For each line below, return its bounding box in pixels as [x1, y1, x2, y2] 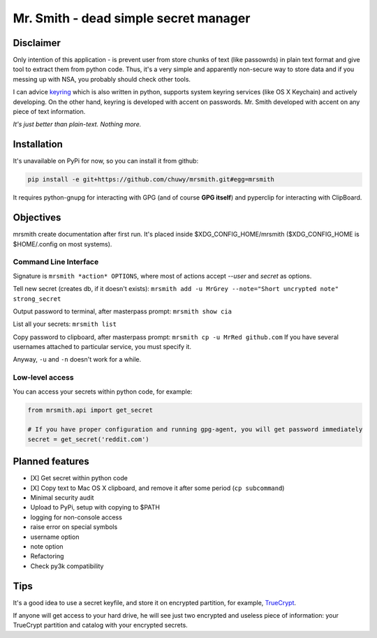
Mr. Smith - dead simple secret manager [13, 10, 251, 26]
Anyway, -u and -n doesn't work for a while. [13, 355, 142, 364]
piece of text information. [13, 107, 86, 116]
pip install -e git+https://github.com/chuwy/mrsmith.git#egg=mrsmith [27, 175, 275, 184]
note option [30, 542, 64, 551]
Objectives [13, 212, 61, 223]
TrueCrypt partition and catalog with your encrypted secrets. [13, 621, 188, 630]
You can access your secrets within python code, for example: [13, 387, 193, 396]
